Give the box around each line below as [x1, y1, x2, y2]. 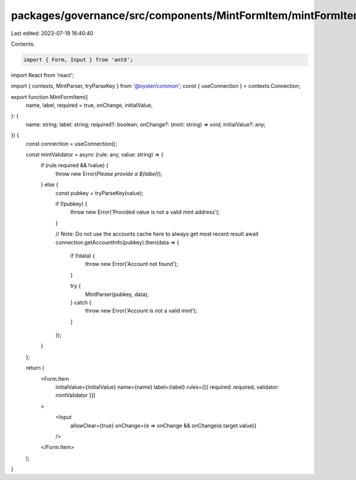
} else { [40, 181, 59, 188]
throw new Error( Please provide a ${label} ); [55, 170, 163, 177]
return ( [26, 364, 44, 371]
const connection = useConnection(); [26, 140, 117, 147]
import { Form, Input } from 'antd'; [23, 56, 133, 63]
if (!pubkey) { [55, 200, 88, 207]
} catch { [70, 298, 92, 306]
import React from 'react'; [11, 71, 74, 78]
